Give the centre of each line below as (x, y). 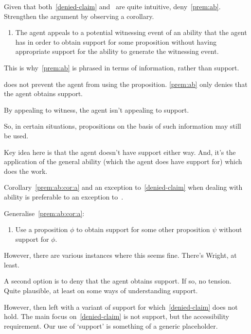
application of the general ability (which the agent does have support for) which (123, 161)
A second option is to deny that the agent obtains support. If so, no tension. (118, 281)
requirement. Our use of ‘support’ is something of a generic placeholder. (111, 326)
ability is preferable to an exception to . (64, 196)
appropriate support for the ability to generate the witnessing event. (117, 51)
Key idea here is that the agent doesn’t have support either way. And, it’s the (120, 152)
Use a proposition (42, 229)
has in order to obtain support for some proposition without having (116, 42)
